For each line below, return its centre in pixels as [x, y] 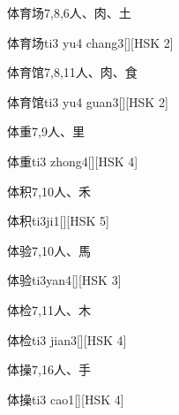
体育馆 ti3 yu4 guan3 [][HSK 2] [88, 101]
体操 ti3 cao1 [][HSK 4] [66, 399]
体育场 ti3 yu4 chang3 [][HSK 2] [90, 42]
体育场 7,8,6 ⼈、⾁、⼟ [69, 12]
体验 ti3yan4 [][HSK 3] [64, 280]
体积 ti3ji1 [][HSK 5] [58, 221]
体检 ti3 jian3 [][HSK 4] [67, 339]
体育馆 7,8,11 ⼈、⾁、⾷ [72, 72]
